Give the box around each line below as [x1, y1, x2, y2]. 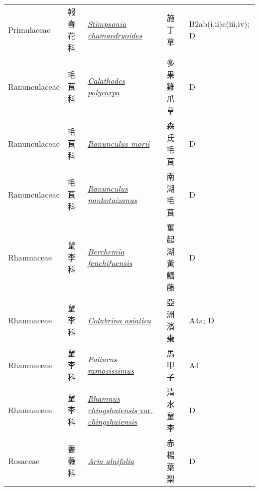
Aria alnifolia [87, 455, 134, 467]
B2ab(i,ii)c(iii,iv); [189, 18, 250, 29]
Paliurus [87, 353, 117, 365]
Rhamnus [87, 392, 120, 404]
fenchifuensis [87, 257, 132, 268]
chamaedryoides [87, 29, 142, 41]
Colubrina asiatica [87, 314, 151, 326]
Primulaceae [8, 23, 51, 35]
